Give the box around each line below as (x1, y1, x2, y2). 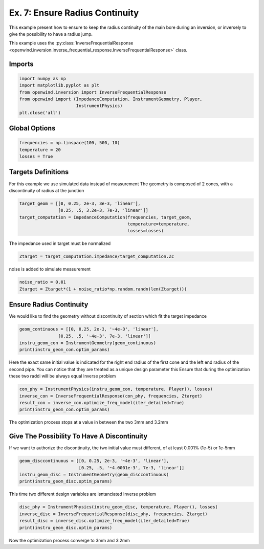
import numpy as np (19, 76, 66, 81)
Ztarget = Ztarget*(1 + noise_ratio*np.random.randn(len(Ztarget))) (19, 286, 187, 292)
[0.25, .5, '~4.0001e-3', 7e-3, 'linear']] (78, 465, 185, 470)
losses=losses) (127, 228, 164, 234)
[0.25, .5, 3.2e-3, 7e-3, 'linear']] (58, 208, 149, 213)
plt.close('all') (19, 110, 61, 115)
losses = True (19, 154, 53, 159)
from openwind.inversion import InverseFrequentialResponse (19, 89, 167, 95)
